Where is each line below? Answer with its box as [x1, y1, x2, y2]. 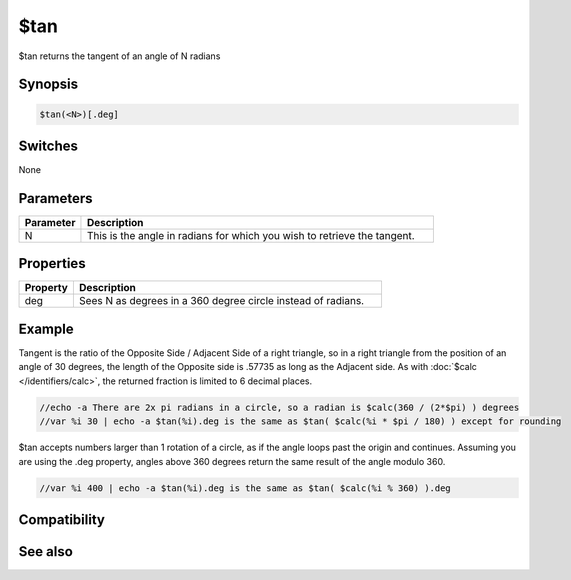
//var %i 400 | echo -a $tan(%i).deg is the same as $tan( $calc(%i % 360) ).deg [39, 482, 452, 494]
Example [18, 320, 74, 337]
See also [18, 543, 74, 560]
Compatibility [18, 511, 105, 528]
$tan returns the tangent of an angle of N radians [18, 50, 221, 62]
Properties [18, 255, 86, 272]
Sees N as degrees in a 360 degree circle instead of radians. [78, 294, 365, 308]
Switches [18, 137, 79, 154]
